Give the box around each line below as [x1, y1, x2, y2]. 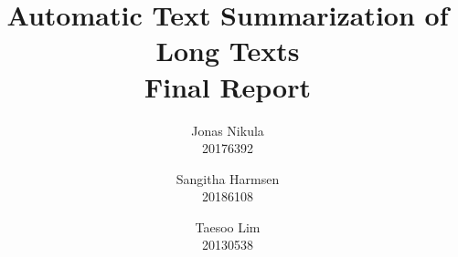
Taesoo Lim [195, 217, 261, 236]
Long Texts [155, 32, 300, 69]
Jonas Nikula [191, 120, 264, 139]
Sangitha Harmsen [176, 169, 280, 188]
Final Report [144, 67, 311, 105]
